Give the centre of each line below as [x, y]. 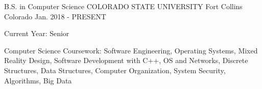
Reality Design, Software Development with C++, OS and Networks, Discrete [126, 60]
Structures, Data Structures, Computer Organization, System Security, [115, 70]
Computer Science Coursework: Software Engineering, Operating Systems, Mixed [131, 50]
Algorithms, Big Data [38, 80]
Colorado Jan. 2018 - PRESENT [55, 16]
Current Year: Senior [37, 33]
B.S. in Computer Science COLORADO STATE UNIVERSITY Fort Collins [123, 6]
